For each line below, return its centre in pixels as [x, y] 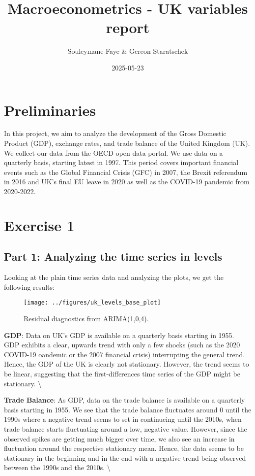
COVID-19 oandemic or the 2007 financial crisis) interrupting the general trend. [125, 354]
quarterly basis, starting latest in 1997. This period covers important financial [121, 162]
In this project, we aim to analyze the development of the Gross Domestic [115, 133]
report [128, 27]
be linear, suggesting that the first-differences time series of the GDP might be [122, 373]
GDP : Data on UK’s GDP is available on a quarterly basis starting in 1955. [119, 335]
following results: [29, 287]
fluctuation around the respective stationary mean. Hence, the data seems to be [124, 448]
